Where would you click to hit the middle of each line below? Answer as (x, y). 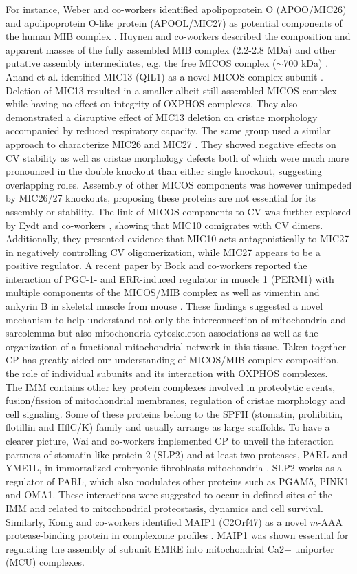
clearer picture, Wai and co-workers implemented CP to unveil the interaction (170, 440)
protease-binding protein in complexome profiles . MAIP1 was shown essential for (177, 535)
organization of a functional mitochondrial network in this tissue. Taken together (176, 346)
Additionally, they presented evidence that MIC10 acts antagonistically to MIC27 (177, 238)
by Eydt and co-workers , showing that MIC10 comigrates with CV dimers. (164, 225)
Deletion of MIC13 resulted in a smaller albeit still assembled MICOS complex (171, 90)
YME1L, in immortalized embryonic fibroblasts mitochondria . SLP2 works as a (174, 468)
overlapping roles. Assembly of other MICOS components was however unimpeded (179, 184)
